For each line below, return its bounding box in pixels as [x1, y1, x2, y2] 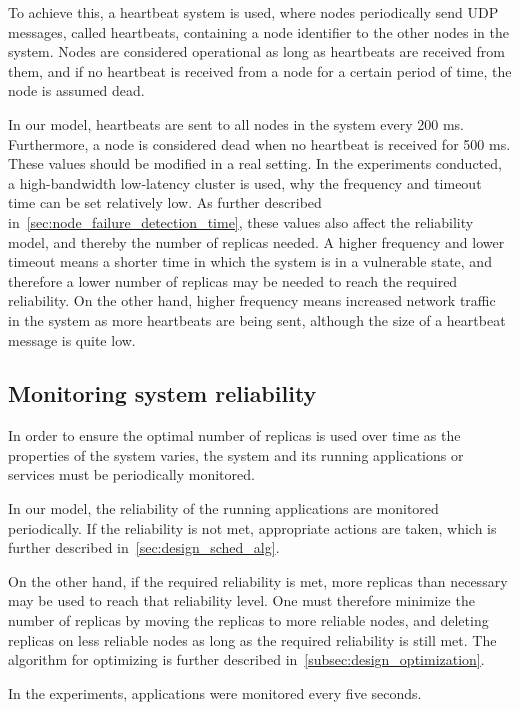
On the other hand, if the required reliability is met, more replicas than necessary [8, 570, 508, 591]
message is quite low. [8, 329, 136, 350]
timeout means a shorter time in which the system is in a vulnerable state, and [8, 251, 492, 272]
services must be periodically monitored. [8, 464, 255, 485]
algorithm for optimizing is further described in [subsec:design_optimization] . [8, 649, 485, 670]
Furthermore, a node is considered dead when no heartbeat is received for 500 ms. [8, 133, 511, 154]
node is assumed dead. [8, 80, 145, 101]
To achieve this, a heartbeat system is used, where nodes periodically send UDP [8, 2, 499, 22]
